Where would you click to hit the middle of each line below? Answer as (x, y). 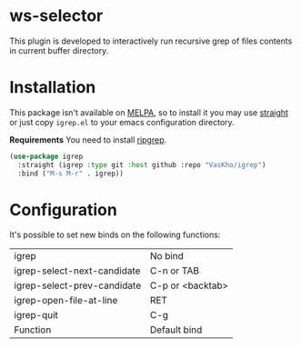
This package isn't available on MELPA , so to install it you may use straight (149, 112)
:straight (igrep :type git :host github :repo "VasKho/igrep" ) (142, 164)
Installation (53, 88)
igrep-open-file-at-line (66, 301)
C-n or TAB (175, 271)
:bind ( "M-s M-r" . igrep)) (71, 174)
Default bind (176, 330)
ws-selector (56, 16)
